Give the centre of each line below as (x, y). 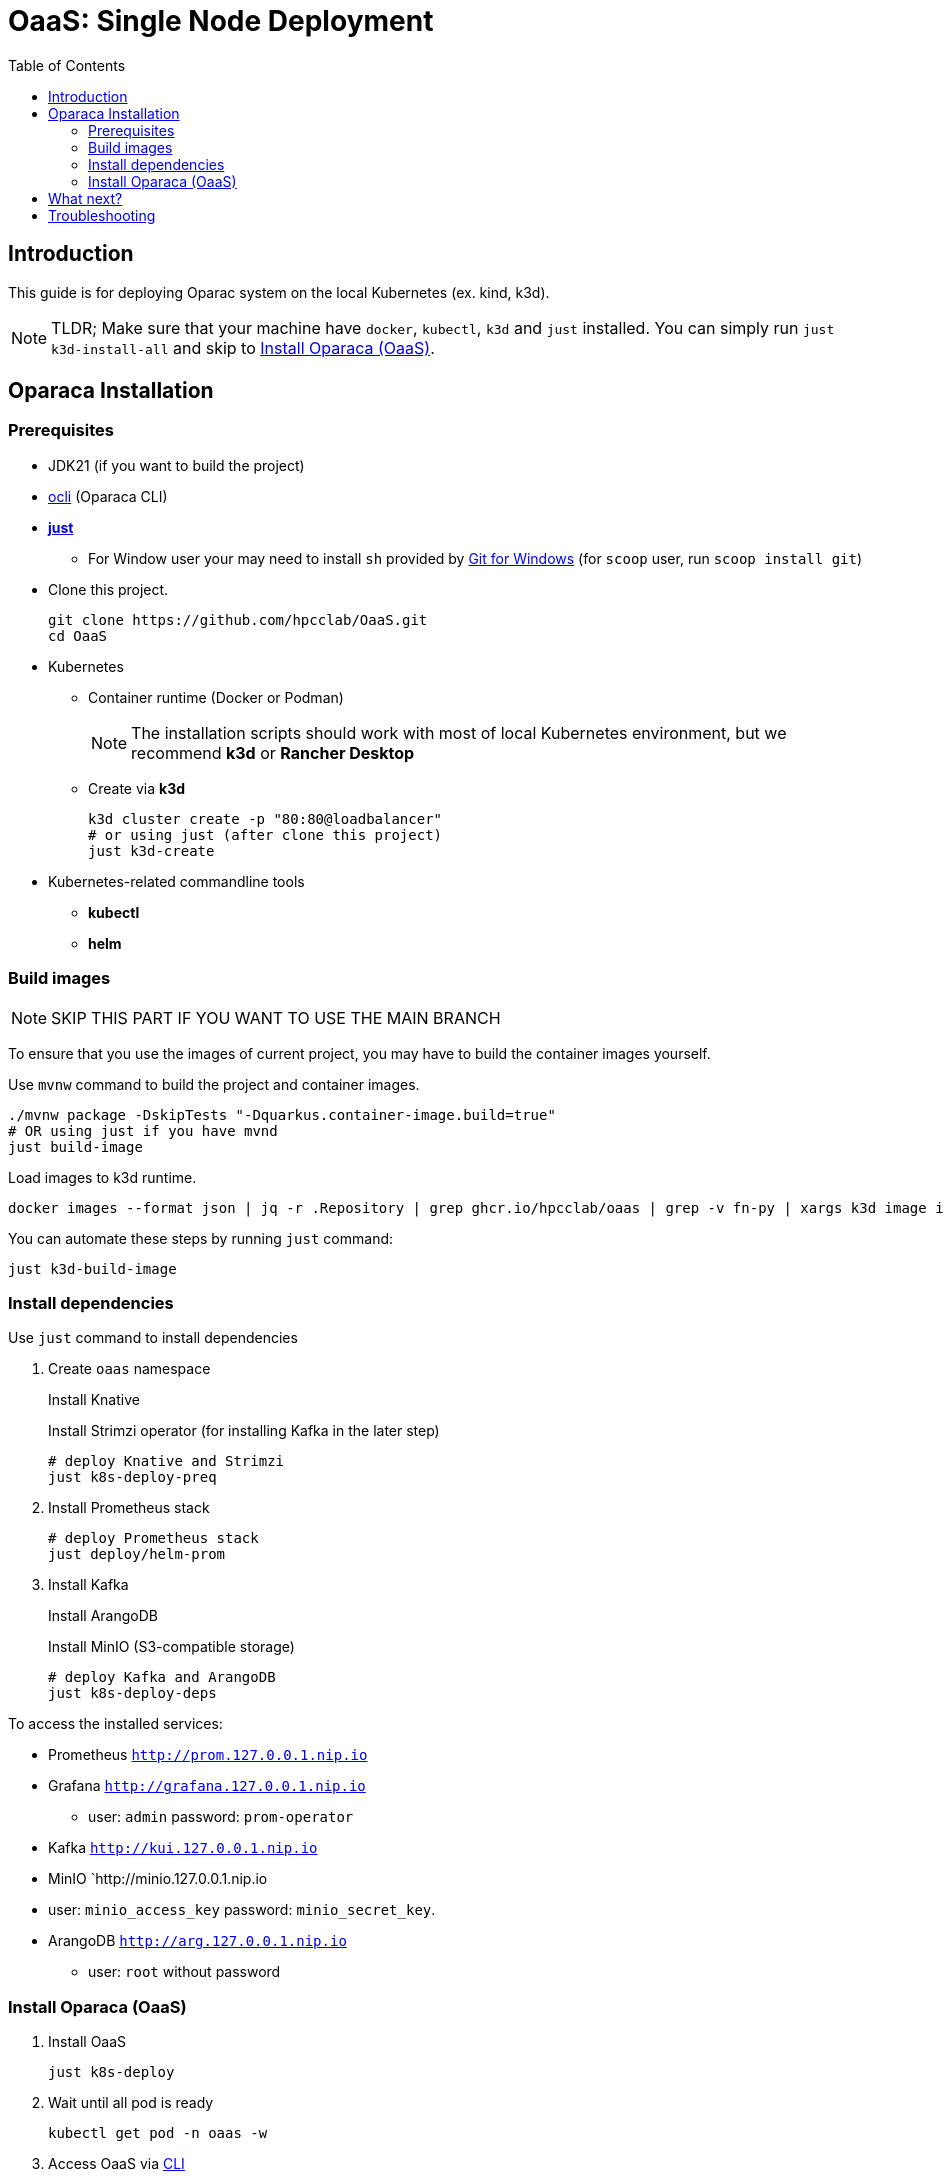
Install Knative (94, 1400)
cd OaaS (78, 635)
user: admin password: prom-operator (221, 1817)
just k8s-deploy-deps (132, 1693)
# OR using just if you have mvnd (143, 1130)
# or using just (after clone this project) (265, 834)
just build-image (75, 1146)
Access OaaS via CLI (116, 2164)
